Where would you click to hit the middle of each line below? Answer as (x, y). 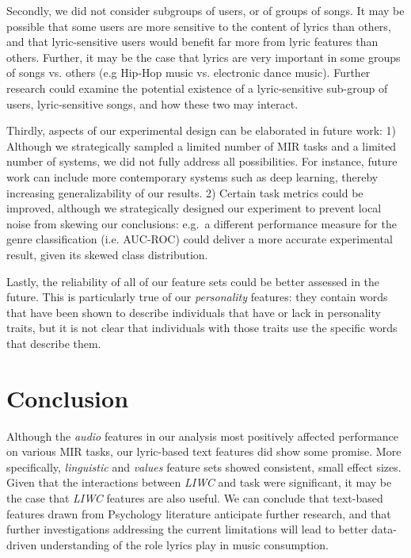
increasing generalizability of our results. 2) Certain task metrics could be (185, 192)
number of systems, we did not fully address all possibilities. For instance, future (202, 161)
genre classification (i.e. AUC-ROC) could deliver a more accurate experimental (200, 239)
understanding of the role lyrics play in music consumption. (184, 544)
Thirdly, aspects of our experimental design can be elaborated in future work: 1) (202, 130)
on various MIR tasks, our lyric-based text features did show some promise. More (204, 451)
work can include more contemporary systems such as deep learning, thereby (192, 176)
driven (22, 544)
